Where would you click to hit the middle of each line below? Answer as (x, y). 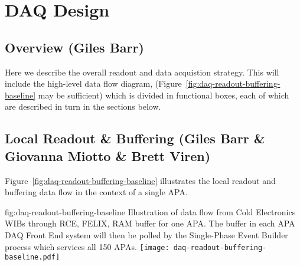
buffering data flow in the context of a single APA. (96, 192)
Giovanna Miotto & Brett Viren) (108, 155)
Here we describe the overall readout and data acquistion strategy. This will (142, 72)
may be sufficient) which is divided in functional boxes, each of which (164, 95)
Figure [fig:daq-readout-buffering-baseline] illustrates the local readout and (140, 180)
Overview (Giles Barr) (74, 47)
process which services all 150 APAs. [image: (87, 246)
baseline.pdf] (32, 257)
